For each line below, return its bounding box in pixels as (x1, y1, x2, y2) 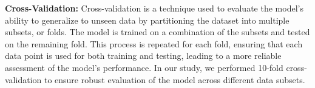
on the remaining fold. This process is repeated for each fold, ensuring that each (5, 37, 303, 50)
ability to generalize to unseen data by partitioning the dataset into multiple (5, 13, 290, 26)
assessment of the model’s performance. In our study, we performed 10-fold (5, 61, 283, 73)
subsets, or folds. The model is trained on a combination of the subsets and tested (5, 25, 310, 38)
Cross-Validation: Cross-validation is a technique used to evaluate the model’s (5, 2, 303, 14)
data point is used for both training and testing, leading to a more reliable (5, 49, 282, 62)
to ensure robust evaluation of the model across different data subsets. (44, 73, 305, 86)
